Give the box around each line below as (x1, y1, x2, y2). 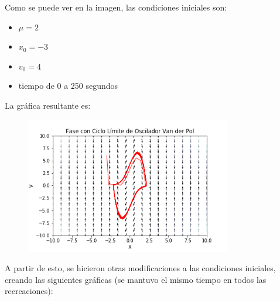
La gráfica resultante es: (5, 99, 91, 111)
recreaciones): (5, 285, 53, 297)
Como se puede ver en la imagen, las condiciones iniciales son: (5, 1, 227, 13)
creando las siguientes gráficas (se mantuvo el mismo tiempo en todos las (5, 273, 267, 285)
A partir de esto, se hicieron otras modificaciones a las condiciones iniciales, (5, 262, 276, 274)
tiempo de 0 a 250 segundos (18, 79, 118, 92)
